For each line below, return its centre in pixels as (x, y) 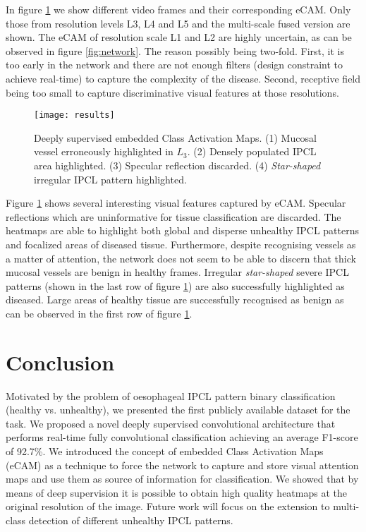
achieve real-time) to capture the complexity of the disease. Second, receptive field (183, 78)
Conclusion (60, 362)
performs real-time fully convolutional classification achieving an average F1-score (182, 437)
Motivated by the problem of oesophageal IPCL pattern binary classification (171, 395)
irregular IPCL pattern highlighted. (110, 179)
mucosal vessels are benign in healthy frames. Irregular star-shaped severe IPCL (177, 272)
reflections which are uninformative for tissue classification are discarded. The (173, 216)
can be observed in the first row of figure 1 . (99, 313)
